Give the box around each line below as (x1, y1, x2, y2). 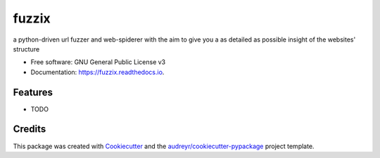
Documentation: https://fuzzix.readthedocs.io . (30, 68, 165, 76)
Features (13, 86, 53, 98)
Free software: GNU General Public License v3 (30, 58, 166, 66)
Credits (13, 123, 46, 135)
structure (13, 44, 40, 53)
